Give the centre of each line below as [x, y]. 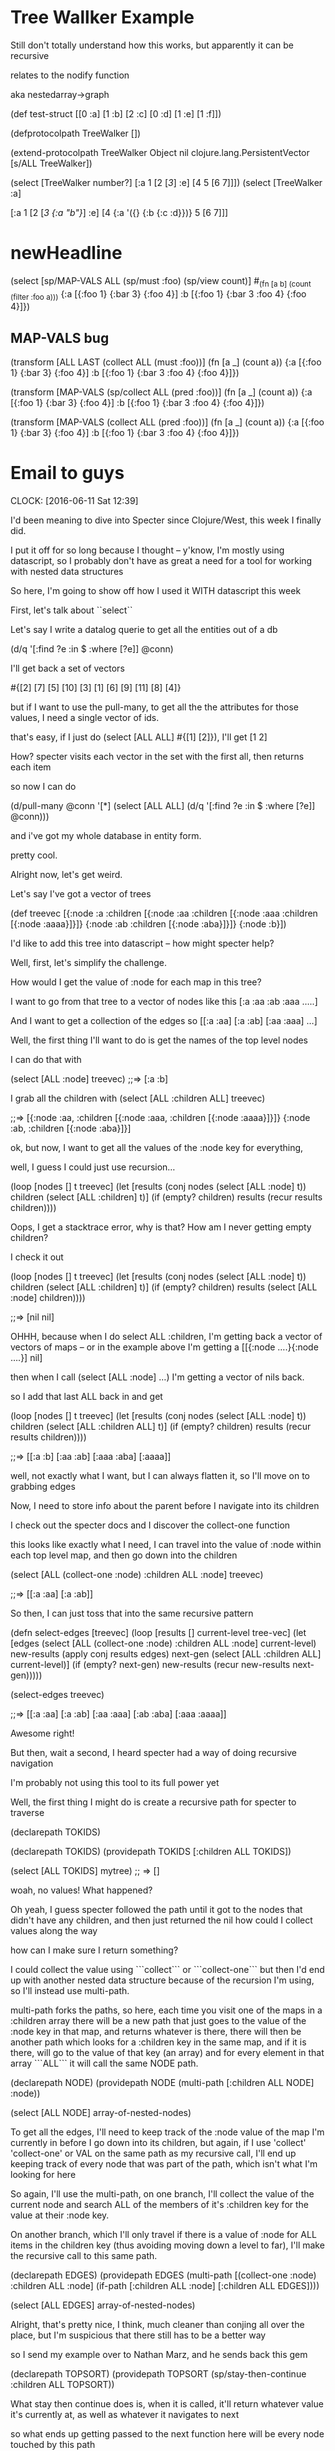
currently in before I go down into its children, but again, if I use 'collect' [158, 2143]
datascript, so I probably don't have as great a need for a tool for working [161, 561]
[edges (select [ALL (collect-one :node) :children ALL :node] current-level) [163, 1643]
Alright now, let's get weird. [66, 875]
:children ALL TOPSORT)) [62, 2385]
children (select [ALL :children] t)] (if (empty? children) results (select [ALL [164, 1287]
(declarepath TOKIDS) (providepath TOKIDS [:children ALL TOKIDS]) [151, 1852]
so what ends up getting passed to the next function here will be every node [167, 2434]
